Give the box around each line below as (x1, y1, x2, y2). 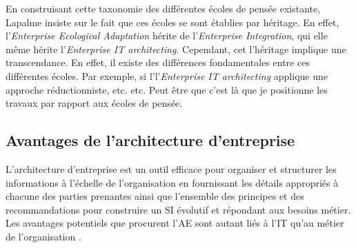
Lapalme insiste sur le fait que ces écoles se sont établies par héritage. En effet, (6, 14, 339, 29)
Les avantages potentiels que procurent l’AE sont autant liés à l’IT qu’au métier (6, 216, 344, 230)
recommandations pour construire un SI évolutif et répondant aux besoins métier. (6, 202, 351, 216)
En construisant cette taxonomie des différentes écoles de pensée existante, (6, 1, 321, 15)
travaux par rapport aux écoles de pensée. (6, 96, 183, 110)
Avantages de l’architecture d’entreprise (6, 130, 295, 151)
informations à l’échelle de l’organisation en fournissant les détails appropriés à (6, 175, 339, 189)
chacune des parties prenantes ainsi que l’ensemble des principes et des (6, 189, 304, 203)
